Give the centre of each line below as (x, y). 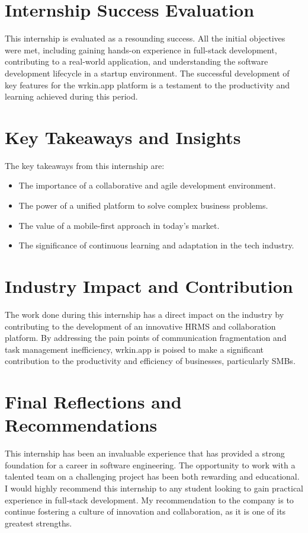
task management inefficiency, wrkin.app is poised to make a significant (134, 349)
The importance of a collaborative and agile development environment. (147, 185)
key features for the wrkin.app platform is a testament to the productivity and (147, 84)
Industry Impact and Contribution (149, 285)
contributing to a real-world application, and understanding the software (137, 61)
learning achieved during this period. (71, 96)
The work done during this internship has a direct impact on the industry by (145, 314)
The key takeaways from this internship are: (85, 165)
